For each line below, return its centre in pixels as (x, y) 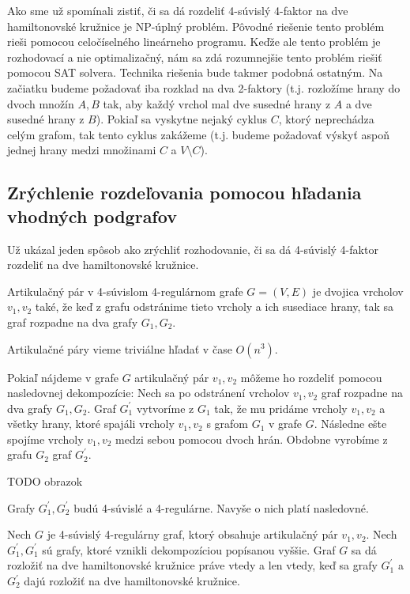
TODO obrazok (45, 481)
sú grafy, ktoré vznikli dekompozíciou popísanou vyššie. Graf (189, 549)
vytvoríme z (165, 408)
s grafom (228, 424)
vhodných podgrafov (92, 216)
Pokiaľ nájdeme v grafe (63, 377)
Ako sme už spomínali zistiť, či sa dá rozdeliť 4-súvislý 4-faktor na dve (178, 10)
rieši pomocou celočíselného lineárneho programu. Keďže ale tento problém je (194, 42)
